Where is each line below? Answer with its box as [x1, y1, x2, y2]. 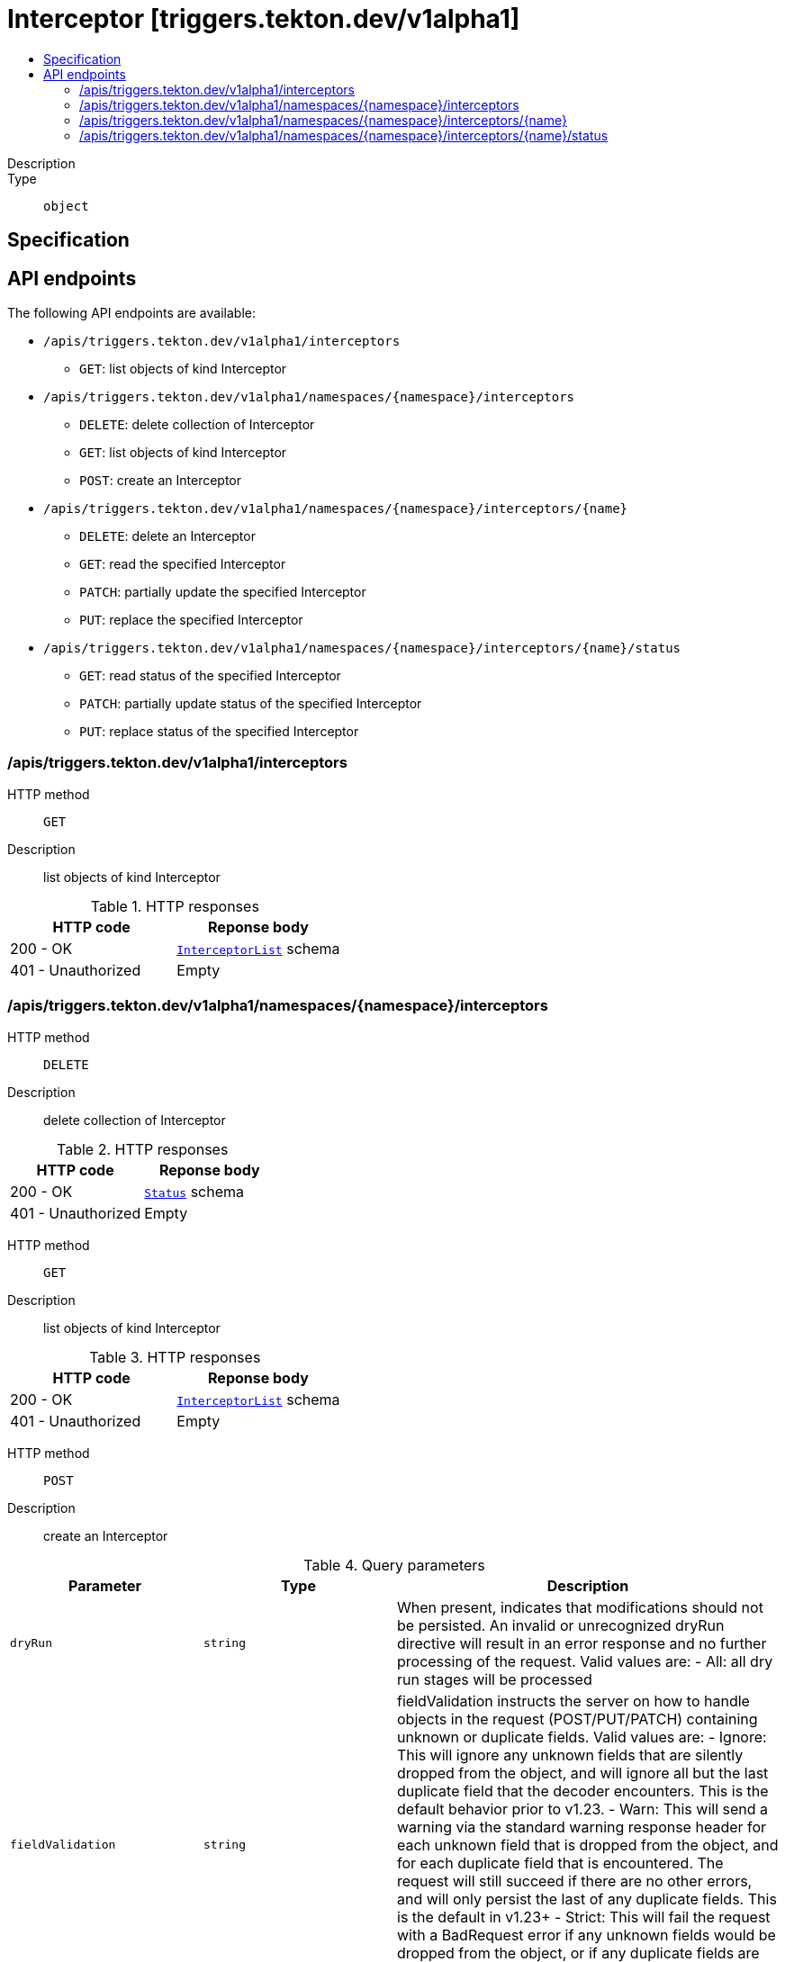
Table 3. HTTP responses [89, 1347, 261, 1366]
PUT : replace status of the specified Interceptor [79, 724, 359, 740]
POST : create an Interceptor [79, 472, 242, 489]
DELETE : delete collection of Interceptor [79, 417, 315, 433]
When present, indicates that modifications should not [397, 1597, 763, 1616]
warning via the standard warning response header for [397, 1817, 767, 1836]
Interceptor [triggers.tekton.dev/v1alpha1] [7, 4, 520, 34]
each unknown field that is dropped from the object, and [397, 1835, 779, 1854]
